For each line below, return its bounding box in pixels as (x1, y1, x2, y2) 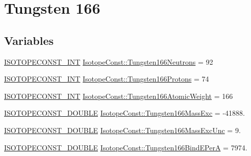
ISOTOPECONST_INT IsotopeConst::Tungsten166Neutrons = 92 (4, 56, 213, 67)
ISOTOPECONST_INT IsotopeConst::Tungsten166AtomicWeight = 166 (4, 90, 233, 101)
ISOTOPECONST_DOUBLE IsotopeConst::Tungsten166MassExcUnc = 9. (4, 124, 241, 135)
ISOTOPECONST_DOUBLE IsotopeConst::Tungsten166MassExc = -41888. (4, 108, 245, 118)
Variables (4, 32, 54, 48)
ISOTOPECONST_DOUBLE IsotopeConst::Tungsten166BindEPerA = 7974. (4, 142, 247, 152)
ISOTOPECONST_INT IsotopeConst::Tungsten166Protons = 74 (4, 73, 209, 84)
